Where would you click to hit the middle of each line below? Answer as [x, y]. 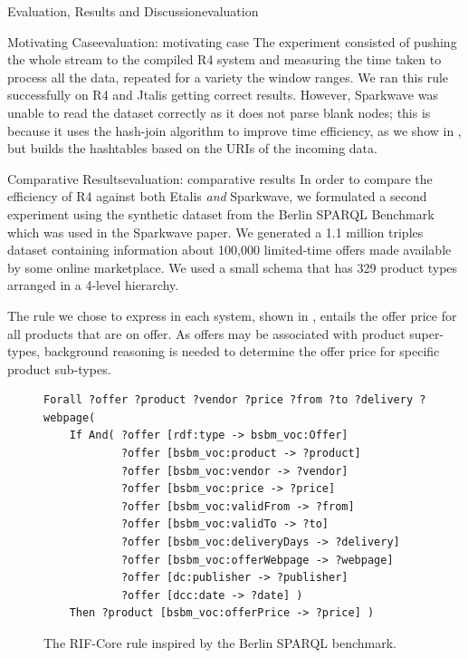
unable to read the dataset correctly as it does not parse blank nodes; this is [219, 112]
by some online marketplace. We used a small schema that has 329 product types [233, 267]
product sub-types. [59, 368]
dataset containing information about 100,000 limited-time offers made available [229, 250]
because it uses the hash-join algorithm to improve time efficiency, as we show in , [234, 130]
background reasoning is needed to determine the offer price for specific [242, 351]
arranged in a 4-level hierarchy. [93, 285]
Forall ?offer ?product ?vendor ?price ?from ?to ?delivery [229, 400]
